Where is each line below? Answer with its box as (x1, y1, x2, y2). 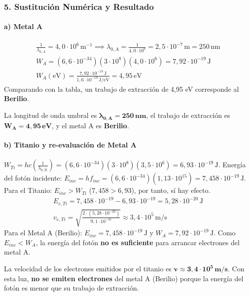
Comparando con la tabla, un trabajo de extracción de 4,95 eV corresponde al (4, 83, 239, 94)
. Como (214, 227, 236, 238)
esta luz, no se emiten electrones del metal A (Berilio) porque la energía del (4, 273, 244, 283)
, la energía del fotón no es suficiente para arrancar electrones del (36, 237, 240, 247)
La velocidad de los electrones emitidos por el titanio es (4, 263, 172, 274)
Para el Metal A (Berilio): (4, 227, 82, 238)
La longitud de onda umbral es (4, 110, 97, 120)
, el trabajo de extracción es (146, 110, 230, 120)
